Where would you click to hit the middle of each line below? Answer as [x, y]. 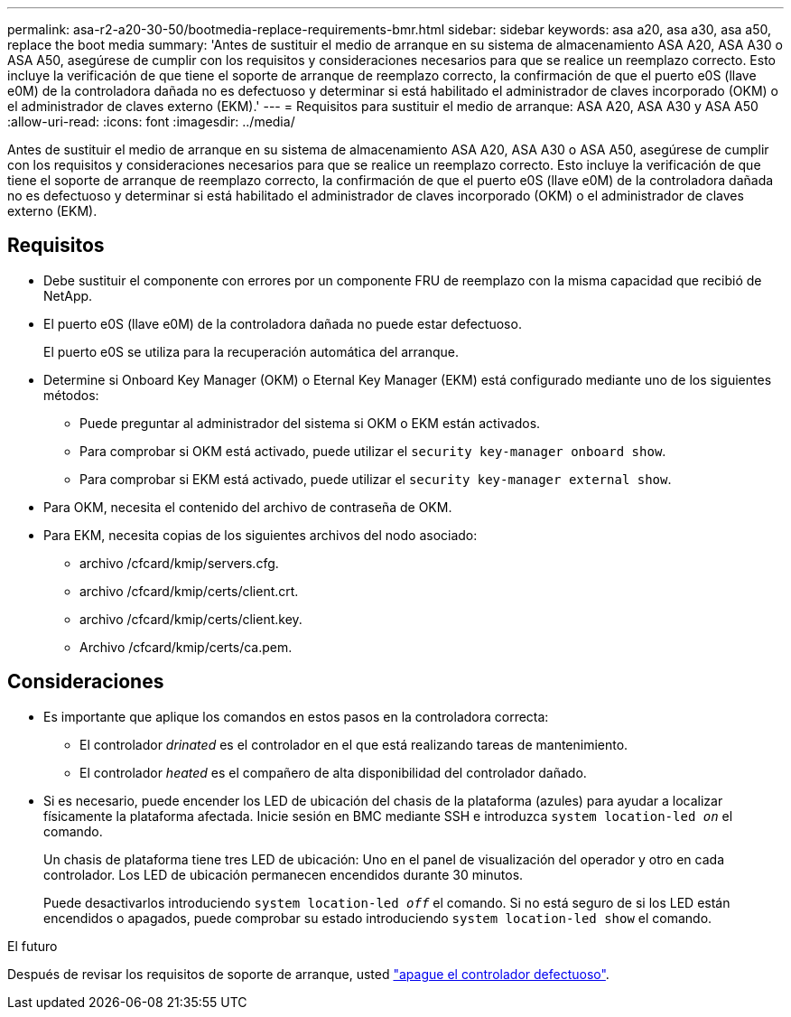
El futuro [33, 946]
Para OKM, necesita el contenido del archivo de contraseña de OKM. [248, 507]
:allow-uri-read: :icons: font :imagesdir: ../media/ [151, 121]
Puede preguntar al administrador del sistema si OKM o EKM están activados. [310, 423]
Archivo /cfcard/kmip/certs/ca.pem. [186, 647]
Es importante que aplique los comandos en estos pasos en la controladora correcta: [296, 716]
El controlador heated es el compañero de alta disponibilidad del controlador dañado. [333, 772]
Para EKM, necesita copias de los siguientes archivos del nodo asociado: [261, 535]
